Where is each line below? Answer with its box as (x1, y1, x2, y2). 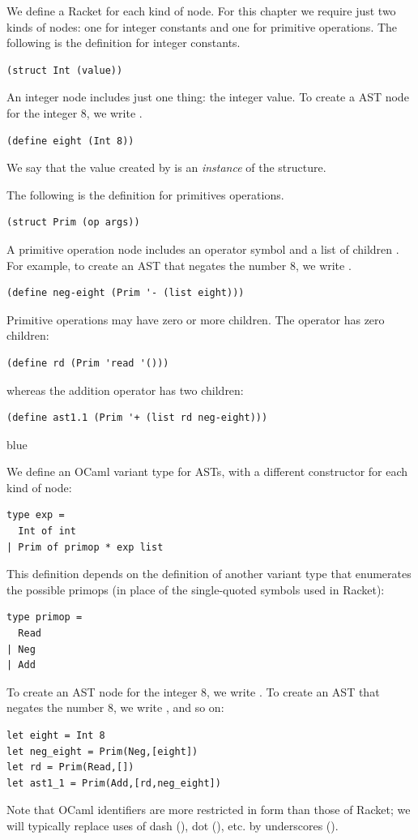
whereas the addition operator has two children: (6, 381, 244, 398)
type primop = (6, 611, 83, 624)
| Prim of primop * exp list (6, 541, 164, 553)
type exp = (6, 509, 65, 521)
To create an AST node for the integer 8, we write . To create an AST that (6, 683, 380, 700)
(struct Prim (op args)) (6, 216, 140, 229)
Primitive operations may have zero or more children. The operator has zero (6, 311, 385, 328)
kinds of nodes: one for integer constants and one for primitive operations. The (6, 18, 398, 35)
